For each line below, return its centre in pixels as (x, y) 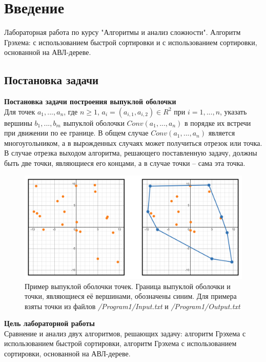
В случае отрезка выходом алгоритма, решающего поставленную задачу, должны (131, 153)
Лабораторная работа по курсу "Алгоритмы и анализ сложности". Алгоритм (122, 32)
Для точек (20, 111)
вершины (18, 122)
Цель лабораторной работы (50, 323)
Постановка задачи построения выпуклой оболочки (90, 101)
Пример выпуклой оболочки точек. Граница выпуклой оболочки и (128, 286)
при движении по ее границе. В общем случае (76, 133)
